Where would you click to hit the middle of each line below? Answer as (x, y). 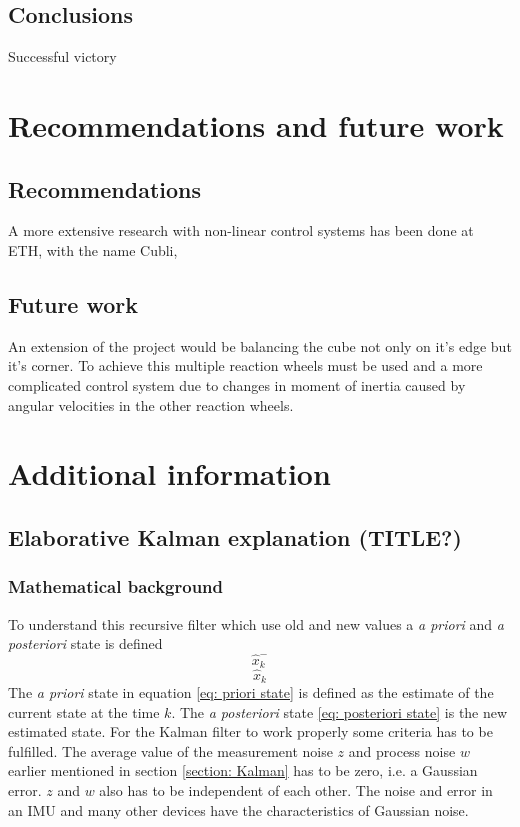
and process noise (402, 750)
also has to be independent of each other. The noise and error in (296, 790)
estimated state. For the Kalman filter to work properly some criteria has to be (250, 731)
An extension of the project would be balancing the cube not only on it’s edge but (260, 345)
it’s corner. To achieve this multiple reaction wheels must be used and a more (245, 365)
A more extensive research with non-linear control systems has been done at (241, 230)
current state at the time (84, 711)
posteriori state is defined (85, 643)
